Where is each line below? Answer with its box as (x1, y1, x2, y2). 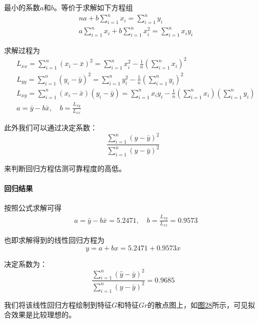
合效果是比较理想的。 (4, 309, 76, 320)
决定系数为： (4, 258, 47, 269)
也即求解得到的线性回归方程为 (4, 234, 104, 245)
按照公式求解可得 (4, 202, 61, 213)
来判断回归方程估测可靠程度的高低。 (4, 163, 126, 173)
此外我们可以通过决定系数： (4, 122, 97, 132)
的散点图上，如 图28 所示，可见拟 (147, 299, 255, 310)
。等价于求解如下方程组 (54, 2, 133, 12)
